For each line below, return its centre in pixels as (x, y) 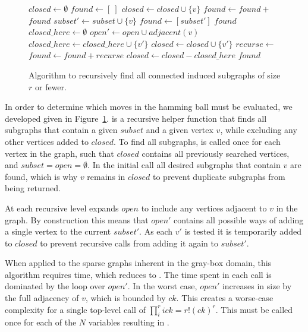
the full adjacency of (42, 298)
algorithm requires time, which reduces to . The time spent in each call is (138, 274)
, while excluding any (259, 130)
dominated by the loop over (55, 286)
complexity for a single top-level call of (75, 309)
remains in (106, 176)
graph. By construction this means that (77, 219)
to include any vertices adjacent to (204, 208)
